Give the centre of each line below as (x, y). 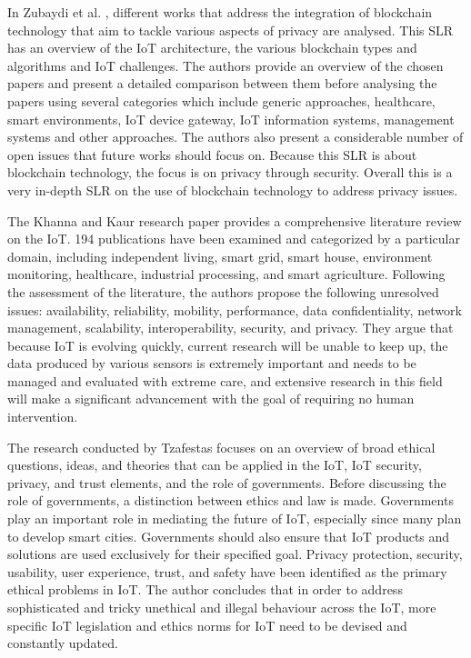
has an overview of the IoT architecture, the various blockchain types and (212, 48)
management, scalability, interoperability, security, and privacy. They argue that (230, 328)
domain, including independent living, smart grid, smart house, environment (220, 256)
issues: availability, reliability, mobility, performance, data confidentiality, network (235, 309)
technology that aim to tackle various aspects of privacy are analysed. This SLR (230, 30)
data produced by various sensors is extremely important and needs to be (212, 363)
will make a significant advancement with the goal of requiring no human (211, 399)
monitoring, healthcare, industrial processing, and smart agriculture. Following (226, 274)
